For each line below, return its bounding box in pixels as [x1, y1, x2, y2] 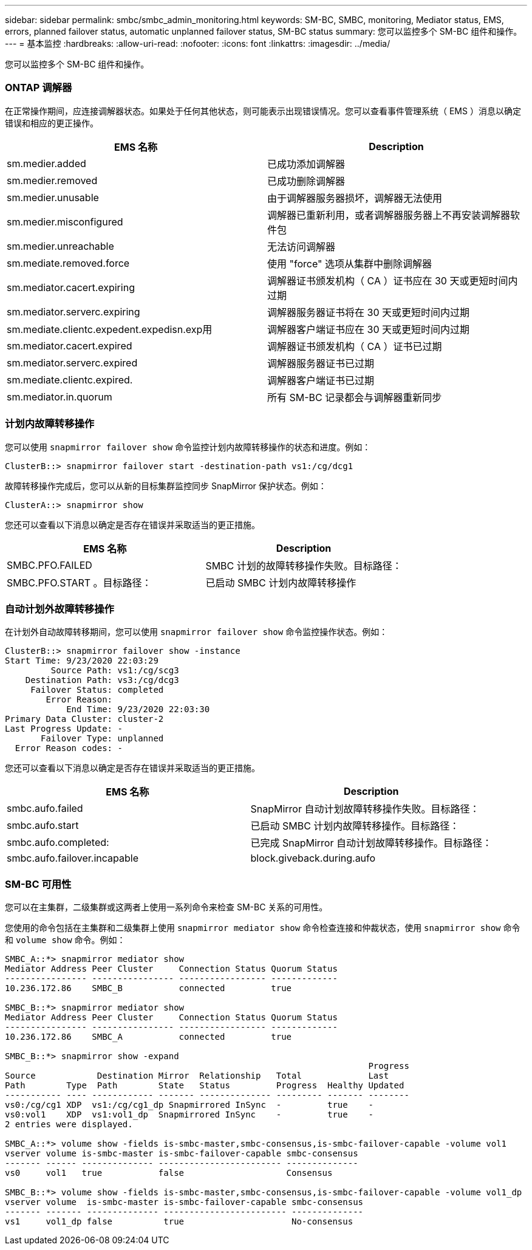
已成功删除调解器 [267, 174, 346, 187]
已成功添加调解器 [267, 157, 346, 170]
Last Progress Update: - [5, 724, 123, 734]
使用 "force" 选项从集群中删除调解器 [267, 257, 432, 270]
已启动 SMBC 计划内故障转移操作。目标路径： [250, 820, 460, 833]
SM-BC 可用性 [5, 877, 72, 890]
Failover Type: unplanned [41, 733, 164, 744]
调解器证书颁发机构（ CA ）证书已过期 [267, 340, 442, 352]
